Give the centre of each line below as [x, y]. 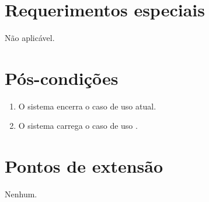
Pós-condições [62, 78]
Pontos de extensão [84, 166]
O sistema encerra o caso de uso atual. [87, 106]
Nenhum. [21, 194]
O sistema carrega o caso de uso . [78, 126]
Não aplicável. [30, 38]
